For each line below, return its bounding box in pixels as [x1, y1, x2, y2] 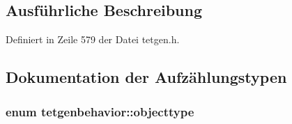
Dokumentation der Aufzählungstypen [6, 66, 287, 88]
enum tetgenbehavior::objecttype [6, 102, 194, 120]
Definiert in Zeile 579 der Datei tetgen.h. [6, 32, 180, 47]
